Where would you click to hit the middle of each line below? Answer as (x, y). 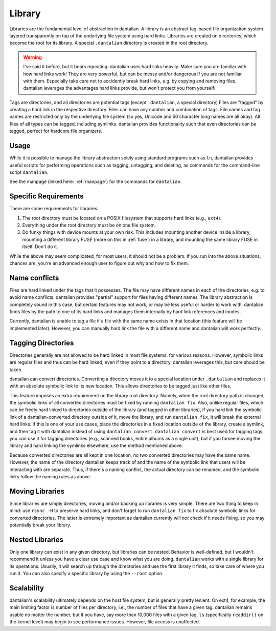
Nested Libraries (37, 540)
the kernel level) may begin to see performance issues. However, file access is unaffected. (105, 622)
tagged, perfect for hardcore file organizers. (56, 131)
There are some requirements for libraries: (54, 209)
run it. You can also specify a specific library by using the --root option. (86, 574)
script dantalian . (29, 172)
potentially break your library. (40, 525)
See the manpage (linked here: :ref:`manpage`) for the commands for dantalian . (96, 181)
